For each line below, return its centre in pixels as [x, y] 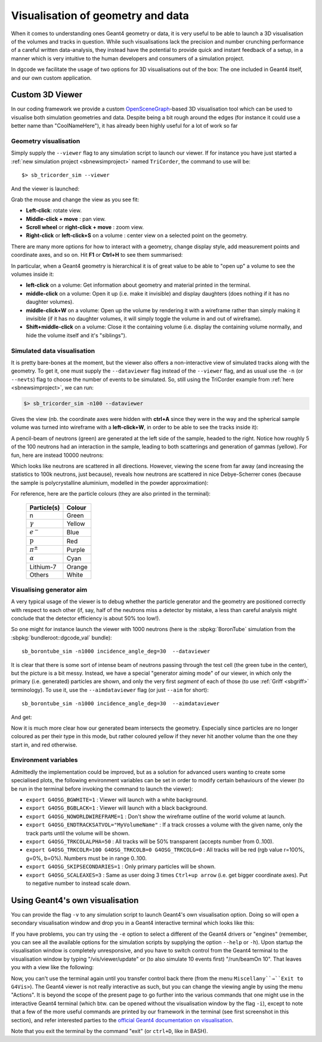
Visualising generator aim [49, 589]
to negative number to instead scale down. [78, 883]
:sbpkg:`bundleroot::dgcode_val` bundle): [62, 637]
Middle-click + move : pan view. [66, 219]
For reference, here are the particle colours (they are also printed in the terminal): [111, 494]
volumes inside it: [32, 274]
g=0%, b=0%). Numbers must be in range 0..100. [86, 858]
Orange [77, 567]
